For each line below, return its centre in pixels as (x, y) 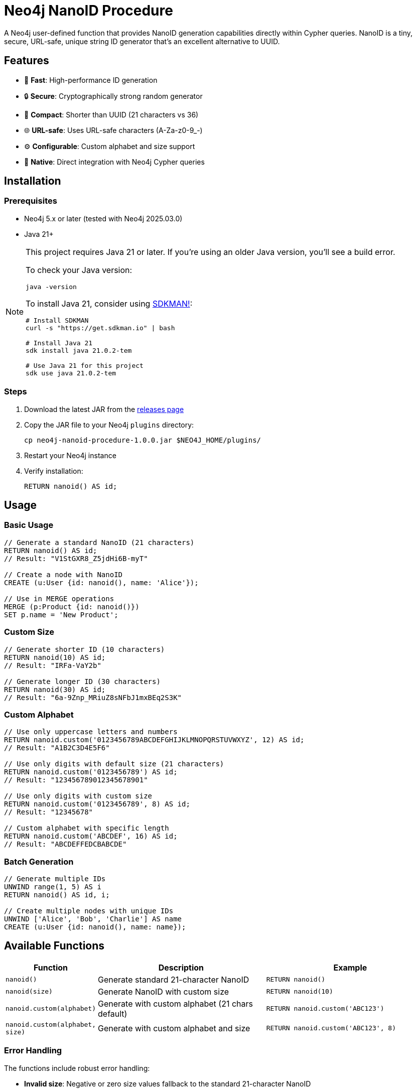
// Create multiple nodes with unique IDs (89, 911)
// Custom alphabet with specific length (87, 828)
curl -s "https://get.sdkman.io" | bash (100, 328)
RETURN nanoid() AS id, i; (57, 895)
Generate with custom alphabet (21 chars (175, 1003)
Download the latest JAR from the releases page (104, 409)
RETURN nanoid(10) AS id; (55, 657)
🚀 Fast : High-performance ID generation (91, 80)
